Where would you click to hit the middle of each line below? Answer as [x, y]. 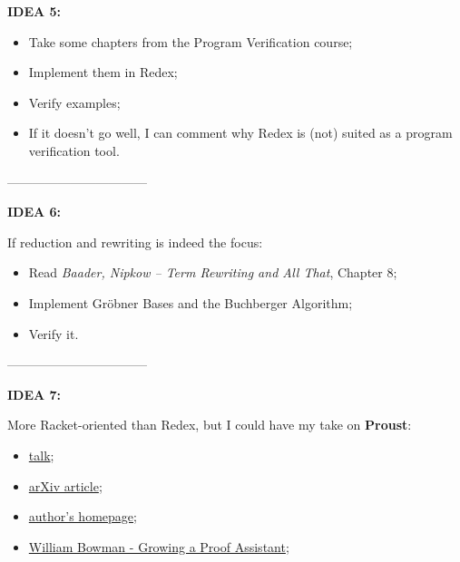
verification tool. [74, 150]
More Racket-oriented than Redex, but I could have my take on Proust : [210, 425]
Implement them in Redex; [103, 72]
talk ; [41, 455]
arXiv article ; [65, 485]
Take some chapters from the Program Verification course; [191, 41]
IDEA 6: [34, 212]
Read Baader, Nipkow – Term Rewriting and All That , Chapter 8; [213, 272]
